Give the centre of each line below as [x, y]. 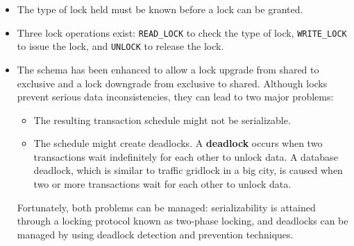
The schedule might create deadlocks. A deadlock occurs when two [178, 143]
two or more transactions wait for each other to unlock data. [162, 184]
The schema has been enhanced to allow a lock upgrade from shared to [168, 69]
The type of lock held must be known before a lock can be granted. [160, 9]
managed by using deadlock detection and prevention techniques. [155, 234]
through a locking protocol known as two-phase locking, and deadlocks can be [183, 221]
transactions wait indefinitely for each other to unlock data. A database [186, 156]
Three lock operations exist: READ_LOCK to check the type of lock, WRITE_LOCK [182, 32]
